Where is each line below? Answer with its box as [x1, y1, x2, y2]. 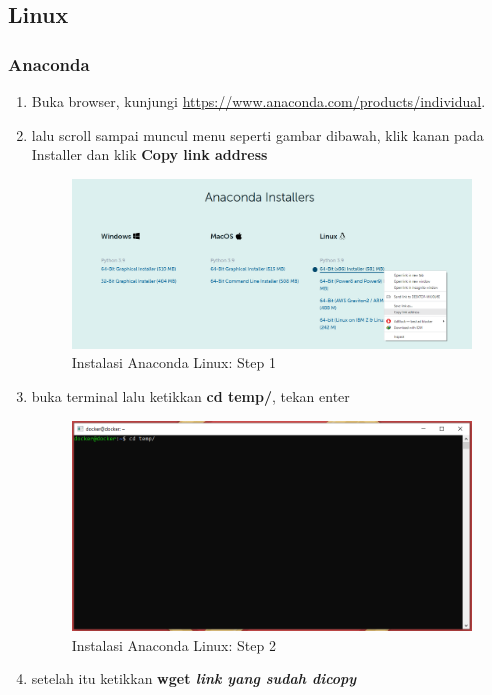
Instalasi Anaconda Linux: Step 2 [71, 634, 276, 655]
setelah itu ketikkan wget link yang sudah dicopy [31, 668, 357, 689]
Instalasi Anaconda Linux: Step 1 [71, 352, 276, 373]
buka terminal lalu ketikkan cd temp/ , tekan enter [31, 385, 350, 406]
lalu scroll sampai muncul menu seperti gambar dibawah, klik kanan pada [31, 124, 484, 145]
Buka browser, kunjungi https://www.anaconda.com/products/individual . [31, 91, 486, 111]
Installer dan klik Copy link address [31, 144, 268, 165]
